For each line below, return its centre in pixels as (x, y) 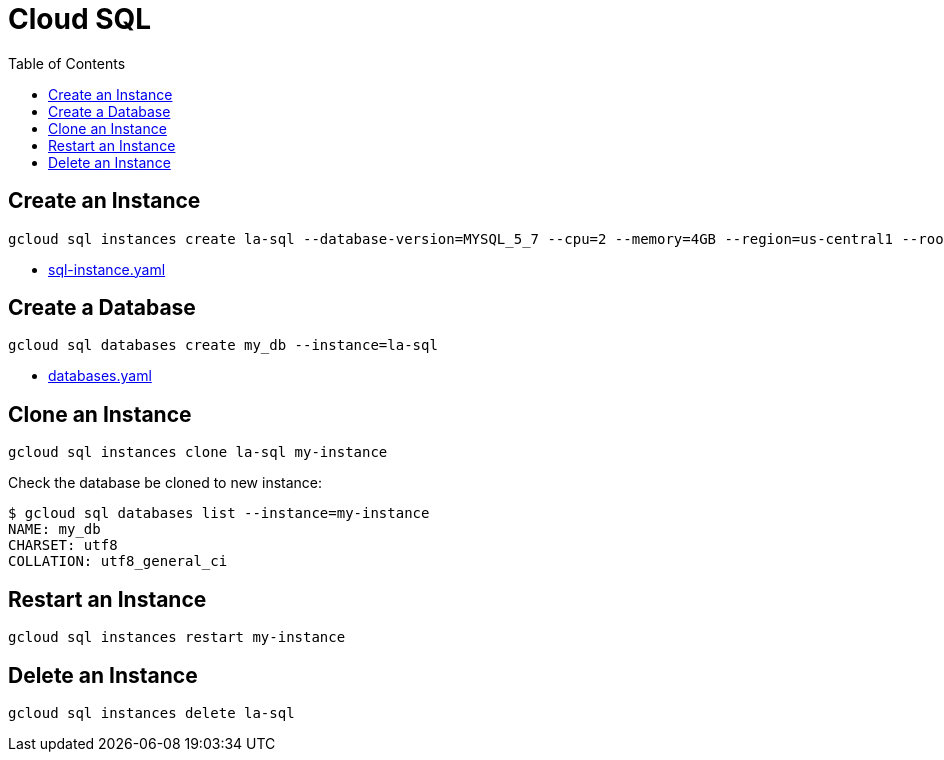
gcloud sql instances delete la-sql (151, 712)
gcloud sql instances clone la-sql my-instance (198, 452)
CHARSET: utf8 (63, 545)
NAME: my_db (54, 529)
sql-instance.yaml (107, 269)
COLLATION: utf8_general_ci (118, 561)
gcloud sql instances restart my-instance (177, 637)
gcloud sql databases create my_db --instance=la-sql (223, 345)
